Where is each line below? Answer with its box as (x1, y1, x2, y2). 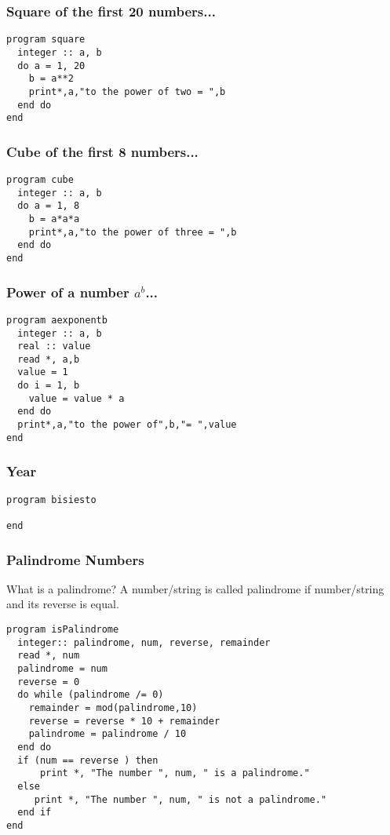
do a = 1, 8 (17, 200, 80, 212)
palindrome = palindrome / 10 (28, 728, 187, 740)
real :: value (17, 341, 91, 352)
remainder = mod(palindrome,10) (28, 702, 198, 713)
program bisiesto (6, 494, 97, 505)
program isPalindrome (6, 624, 119, 635)
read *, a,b (17, 353, 80, 365)
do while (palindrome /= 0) (17, 689, 164, 701)
